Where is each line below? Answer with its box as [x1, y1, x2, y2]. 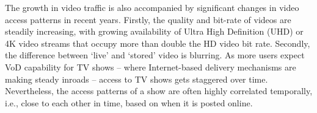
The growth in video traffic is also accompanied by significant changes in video [5, 1, 299, 13]
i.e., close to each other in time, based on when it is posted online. [5, 96, 253, 109]
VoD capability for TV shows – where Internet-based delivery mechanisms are [5, 60, 296, 73]
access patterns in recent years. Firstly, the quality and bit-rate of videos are [5, 13, 291, 26]
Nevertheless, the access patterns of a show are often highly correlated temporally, [5, 84, 313, 97]
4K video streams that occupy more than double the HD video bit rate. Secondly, [5, 36, 310, 49]
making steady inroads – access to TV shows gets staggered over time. [5, 72, 268, 85]
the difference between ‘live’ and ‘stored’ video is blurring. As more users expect [5, 49, 305, 61]
